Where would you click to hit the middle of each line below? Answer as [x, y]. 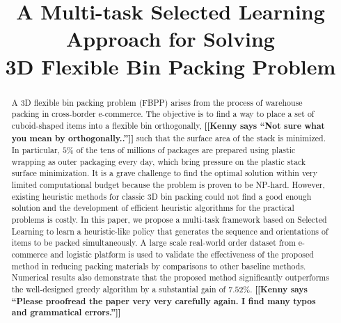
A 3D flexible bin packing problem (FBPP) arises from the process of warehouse [157, 102]
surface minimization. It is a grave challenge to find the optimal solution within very [165, 173]
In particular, [35, 150]
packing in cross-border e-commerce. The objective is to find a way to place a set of [163, 114]
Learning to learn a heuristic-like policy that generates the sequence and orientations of [170, 231]
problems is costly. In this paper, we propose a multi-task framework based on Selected [169, 220]
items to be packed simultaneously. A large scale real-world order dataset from [153, 243]
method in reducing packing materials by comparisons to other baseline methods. [159, 266]
